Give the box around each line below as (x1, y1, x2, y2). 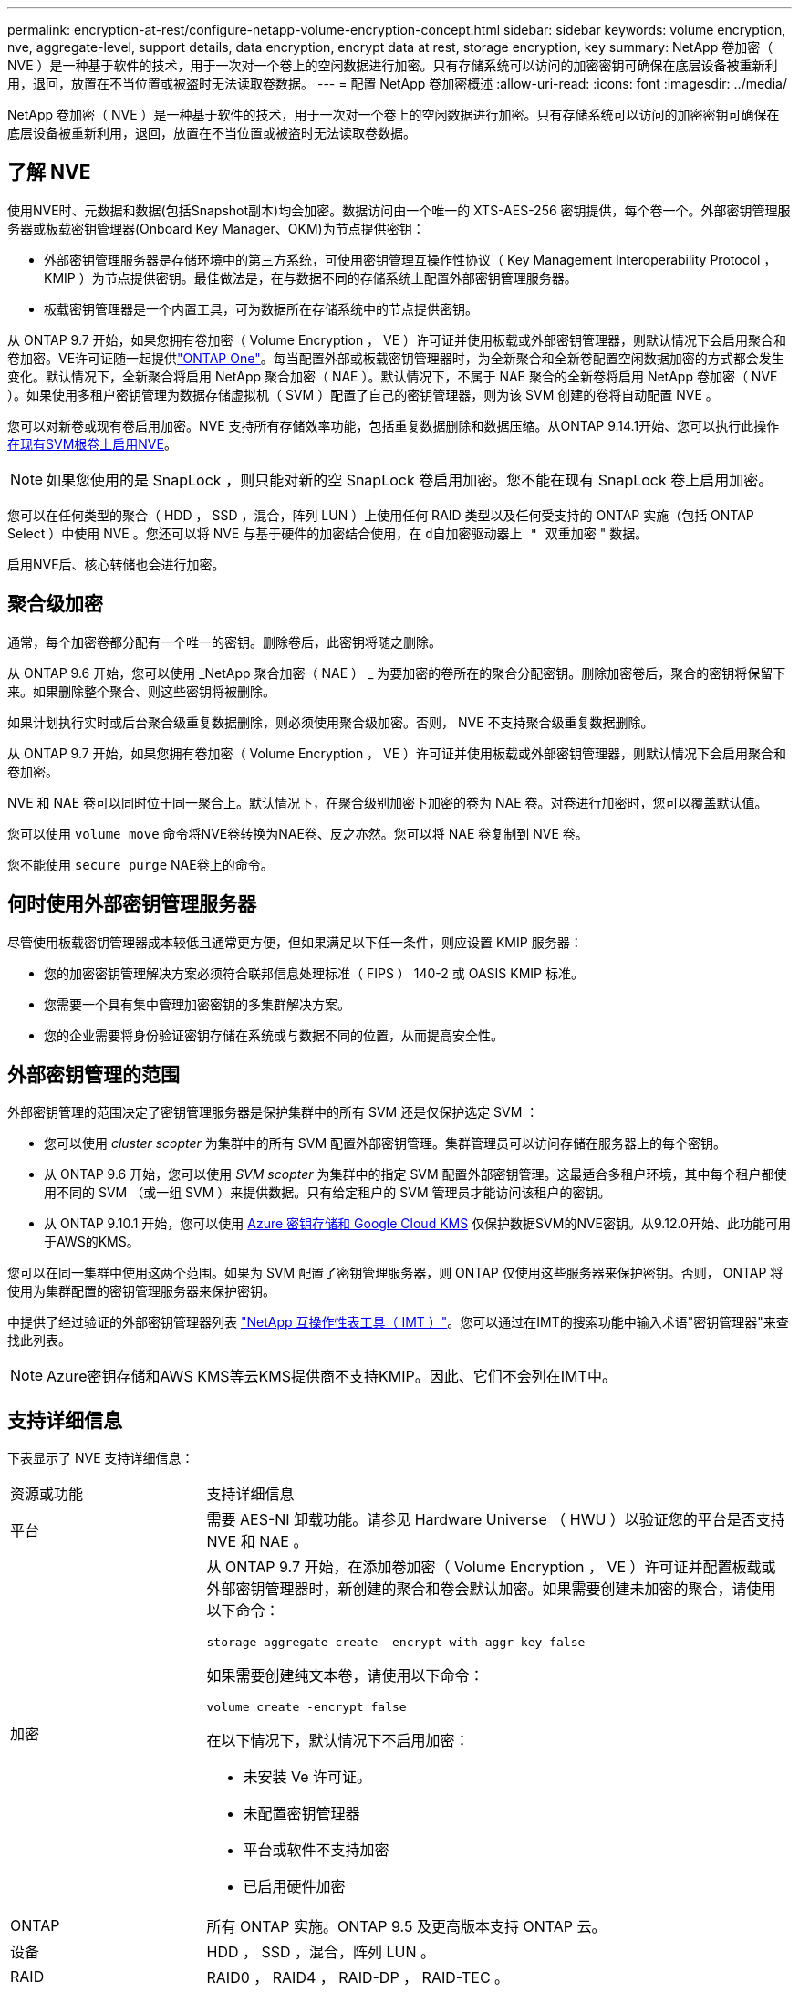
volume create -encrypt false (206, 1700, 407, 1715)
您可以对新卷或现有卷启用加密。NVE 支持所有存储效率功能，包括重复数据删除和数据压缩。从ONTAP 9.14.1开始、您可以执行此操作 (7, 417, 780, 433)
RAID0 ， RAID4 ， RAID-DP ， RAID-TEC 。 (206, 1968, 510, 1988)
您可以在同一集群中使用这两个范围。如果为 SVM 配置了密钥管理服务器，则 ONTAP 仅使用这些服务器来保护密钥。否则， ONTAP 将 (7, 1265, 783, 1281)
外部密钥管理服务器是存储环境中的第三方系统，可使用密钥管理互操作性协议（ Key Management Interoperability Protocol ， (44, 251, 777, 267)
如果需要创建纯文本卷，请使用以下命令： (206, 1666, 484, 1685)
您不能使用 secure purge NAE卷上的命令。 (7, 856, 274, 872)
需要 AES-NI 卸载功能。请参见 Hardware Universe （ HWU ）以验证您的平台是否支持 (206, 1510, 785, 1529)
